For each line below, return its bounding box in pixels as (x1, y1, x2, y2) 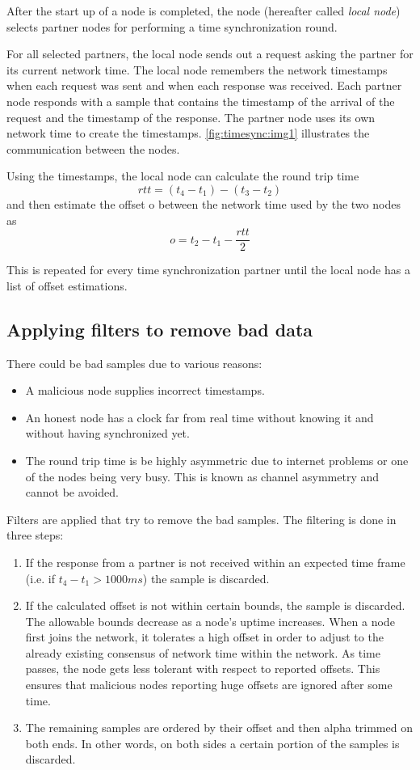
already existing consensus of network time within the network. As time (25, 644, 380, 661)
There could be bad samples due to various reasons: (6, 354, 262, 371)
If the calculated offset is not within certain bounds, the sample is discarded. (25, 597, 405, 614)
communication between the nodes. (6, 140, 180, 157)
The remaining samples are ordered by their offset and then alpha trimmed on (25, 719, 413, 736)
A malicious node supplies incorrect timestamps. (25, 382, 265, 399)
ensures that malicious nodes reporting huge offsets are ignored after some (25, 676, 393, 693)
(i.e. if (25, 569, 55, 586)
